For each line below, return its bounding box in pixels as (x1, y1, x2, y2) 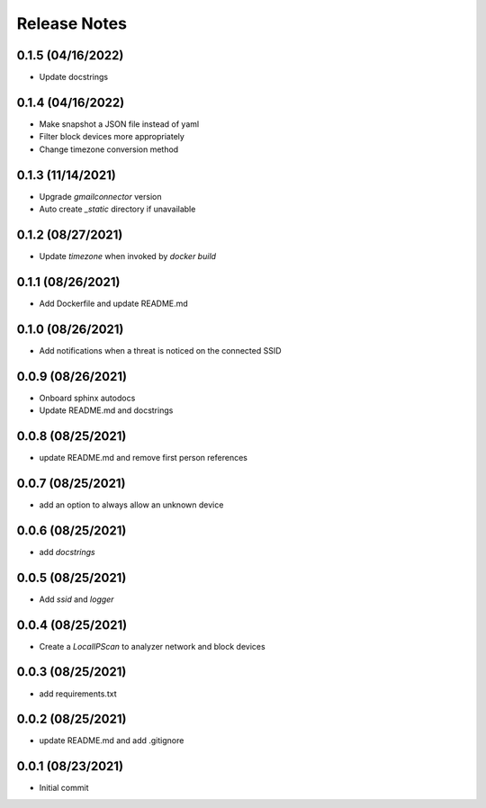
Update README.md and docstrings (39, 405, 174, 416)
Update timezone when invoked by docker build (39, 250, 216, 261)
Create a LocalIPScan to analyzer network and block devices (39, 641, 265, 651)
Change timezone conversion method (39, 144, 179, 155)
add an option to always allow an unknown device (39, 499, 224, 510)
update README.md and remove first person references (39, 452, 247, 462)
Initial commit (39, 783, 89, 794)
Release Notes (16, 13, 128, 33)
